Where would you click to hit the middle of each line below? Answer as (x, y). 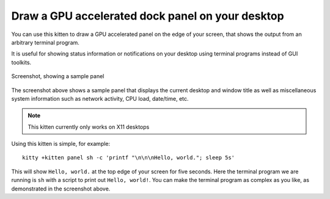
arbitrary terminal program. (45, 42)
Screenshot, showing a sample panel (58, 76)
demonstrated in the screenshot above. (61, 189)
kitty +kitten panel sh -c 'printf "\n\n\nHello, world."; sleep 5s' (129, 158)
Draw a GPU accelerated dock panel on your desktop (148, 16)
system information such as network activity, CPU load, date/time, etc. (100, 98)
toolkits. (21, 62)
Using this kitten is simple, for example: (61, 144)
